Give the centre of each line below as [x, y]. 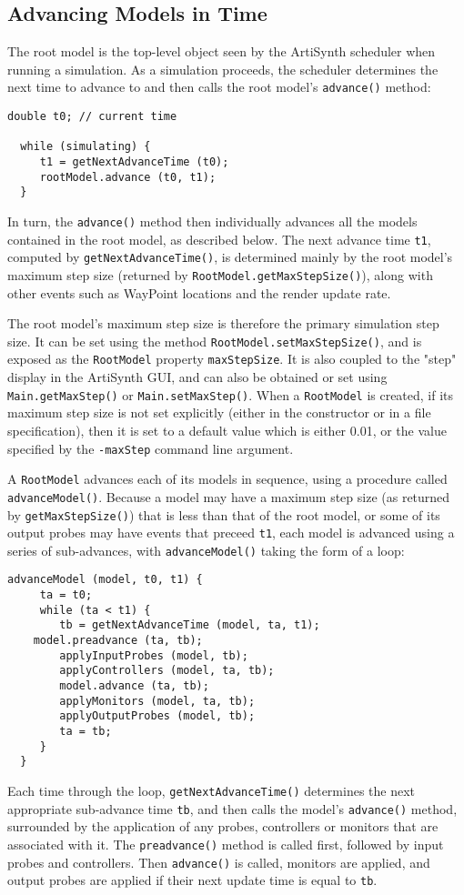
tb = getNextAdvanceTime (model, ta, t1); [190, 625]
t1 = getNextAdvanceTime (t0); [134, 162]
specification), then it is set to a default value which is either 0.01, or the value [227, 430]
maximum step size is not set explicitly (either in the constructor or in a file [219, 412]
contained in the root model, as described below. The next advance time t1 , [219, 239]
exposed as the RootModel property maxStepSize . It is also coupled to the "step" [232, 359]
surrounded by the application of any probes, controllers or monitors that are [223, 826]
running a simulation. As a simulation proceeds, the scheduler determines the [223, 69]
